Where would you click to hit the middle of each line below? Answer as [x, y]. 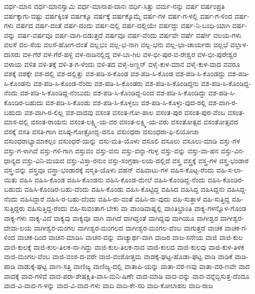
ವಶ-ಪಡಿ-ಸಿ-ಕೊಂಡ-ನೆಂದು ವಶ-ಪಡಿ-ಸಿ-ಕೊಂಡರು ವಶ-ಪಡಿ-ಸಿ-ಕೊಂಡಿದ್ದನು [116, 83]
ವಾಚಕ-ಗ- [236, 227]
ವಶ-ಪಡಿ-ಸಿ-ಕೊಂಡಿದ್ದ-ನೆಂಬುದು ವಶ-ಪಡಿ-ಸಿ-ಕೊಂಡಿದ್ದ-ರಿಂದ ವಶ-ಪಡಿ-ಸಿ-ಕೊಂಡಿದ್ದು [113, 93]
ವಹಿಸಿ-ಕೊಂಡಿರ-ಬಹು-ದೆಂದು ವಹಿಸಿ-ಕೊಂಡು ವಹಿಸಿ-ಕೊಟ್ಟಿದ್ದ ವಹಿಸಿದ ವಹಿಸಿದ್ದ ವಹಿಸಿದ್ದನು [125, 189]
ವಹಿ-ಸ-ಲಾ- [230, 170]
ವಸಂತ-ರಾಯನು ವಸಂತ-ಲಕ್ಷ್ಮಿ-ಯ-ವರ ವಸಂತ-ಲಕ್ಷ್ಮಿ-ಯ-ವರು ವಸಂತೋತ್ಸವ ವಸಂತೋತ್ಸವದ [134, 122]
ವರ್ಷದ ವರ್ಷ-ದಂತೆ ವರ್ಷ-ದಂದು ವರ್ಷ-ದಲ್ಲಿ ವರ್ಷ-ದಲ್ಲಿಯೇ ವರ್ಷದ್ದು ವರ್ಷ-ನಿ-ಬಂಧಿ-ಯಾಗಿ [123, 25]
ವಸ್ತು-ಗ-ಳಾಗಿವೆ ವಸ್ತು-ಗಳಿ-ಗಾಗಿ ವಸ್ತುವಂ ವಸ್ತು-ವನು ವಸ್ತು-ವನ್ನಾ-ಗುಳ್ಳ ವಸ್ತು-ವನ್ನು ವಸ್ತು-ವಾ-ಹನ [111, 150]
